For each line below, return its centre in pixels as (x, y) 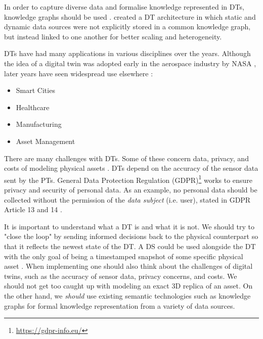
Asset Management (46, 141)
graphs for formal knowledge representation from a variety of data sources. (120, 305)
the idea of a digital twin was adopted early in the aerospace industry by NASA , (130, 63)
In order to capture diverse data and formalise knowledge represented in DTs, (124, 7)
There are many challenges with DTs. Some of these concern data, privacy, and (126, 158)
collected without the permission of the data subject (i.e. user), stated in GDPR (127, 199)
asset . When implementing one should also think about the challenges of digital (128, 266)
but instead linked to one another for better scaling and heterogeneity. (113, 36)
